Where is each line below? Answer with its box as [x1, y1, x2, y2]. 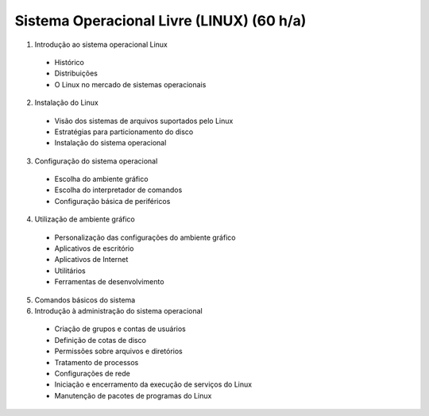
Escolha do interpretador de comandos [54, 185, 183, 195]
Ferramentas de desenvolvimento [54, 277, 164, 287]
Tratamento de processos [54, 357, 139, 367]
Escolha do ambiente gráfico [54, 175, 149, 184]
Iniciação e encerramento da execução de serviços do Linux [54, 379, 253, 389]
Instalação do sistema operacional [54, 138, 167, 148]
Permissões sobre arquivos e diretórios [54, 346, 183, 356]
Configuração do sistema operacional [34, 156, 158, 166]
